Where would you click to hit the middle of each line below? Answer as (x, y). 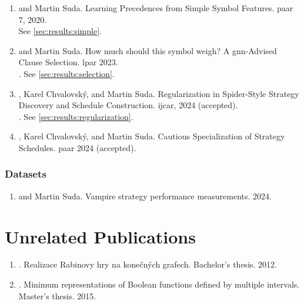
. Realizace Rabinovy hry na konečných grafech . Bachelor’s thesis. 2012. (148, 264)
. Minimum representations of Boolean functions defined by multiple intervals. (159, 284)
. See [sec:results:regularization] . (76, 116)
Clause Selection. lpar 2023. (68, 62)
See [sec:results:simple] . (60, 31)
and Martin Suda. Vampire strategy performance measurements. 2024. (145, 196)
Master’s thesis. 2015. (57, 295)
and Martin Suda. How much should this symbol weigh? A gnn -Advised (148, 50)
